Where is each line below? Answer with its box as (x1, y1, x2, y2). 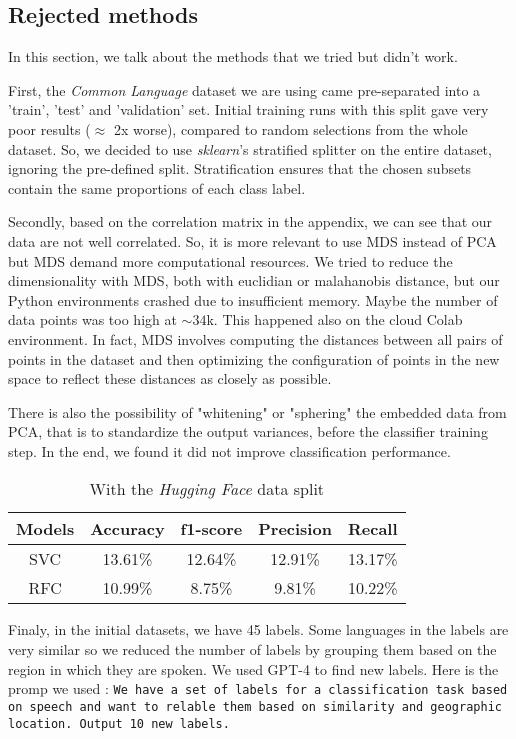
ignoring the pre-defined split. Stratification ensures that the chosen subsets (8, 158, 472, 179)
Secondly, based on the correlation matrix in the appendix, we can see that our (8, 211, 493, 232)
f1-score (180, 517, 243, 541)
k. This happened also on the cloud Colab (206, 309, 463, 330)
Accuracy (90, 517, 165, 541)
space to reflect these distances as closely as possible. (8, 368, 332, 389)
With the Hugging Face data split (89, 477, 325, 501)
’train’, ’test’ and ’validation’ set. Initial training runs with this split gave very (8, 99, 489, 120)
